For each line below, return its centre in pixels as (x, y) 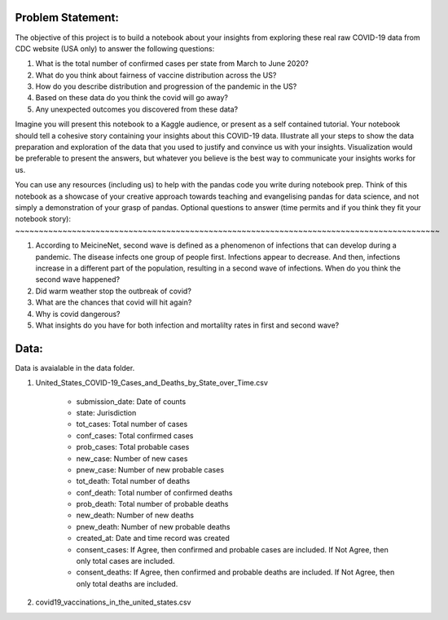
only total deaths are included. (127, 583)
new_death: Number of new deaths (135, 515)
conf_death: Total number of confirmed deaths (154, 492)
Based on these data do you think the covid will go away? (132, 98)
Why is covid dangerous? (78, 314)
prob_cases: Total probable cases (133, 447)
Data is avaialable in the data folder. (75, 367)
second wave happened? (78, 279)
